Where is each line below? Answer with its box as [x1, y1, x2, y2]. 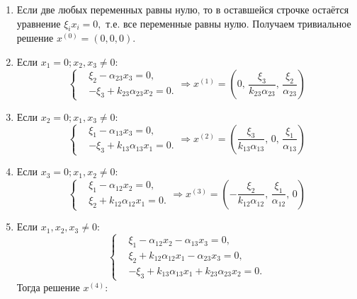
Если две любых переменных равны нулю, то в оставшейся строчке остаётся [16, 2, 349, 16]
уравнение [16, 16, 61, 30]
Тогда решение [16, 279, 80, 294]
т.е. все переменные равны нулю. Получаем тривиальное [106, 16, 351, 30]
